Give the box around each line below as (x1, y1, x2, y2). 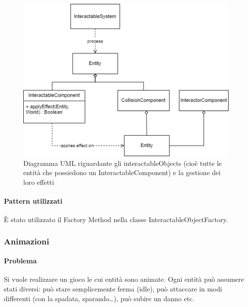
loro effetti (23, 177, 54, 187)
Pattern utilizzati (4, 195, 62, 206)
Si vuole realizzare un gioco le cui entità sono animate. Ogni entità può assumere (4, 274, 244, 284)
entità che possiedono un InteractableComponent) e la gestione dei (23, 167, 221, 178)
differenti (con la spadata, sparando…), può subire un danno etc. (4, 293, 195, 303)
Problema (4, 256, 37, 266)
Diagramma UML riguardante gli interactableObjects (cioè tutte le (23, 158, 222, 168)
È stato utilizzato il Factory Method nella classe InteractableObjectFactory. (4, 214, 228, 225)
